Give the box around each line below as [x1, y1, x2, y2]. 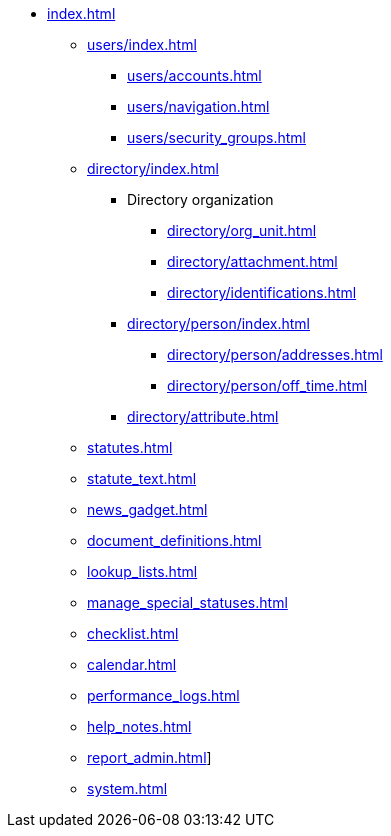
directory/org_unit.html [167, 222, 317, 239]
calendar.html [87, 656, 177, 673]
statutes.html [87, 439, 173, 456]
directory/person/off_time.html [167, 377, 368, 394]
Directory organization [127, 191, 274, 208]
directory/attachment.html [167, 253, 338, 270]
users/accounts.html [127, 67, 262, 84]
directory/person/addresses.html [167, 346, 383, 363]
